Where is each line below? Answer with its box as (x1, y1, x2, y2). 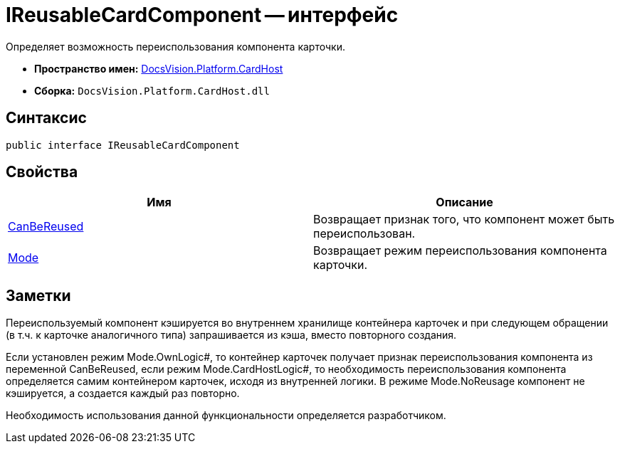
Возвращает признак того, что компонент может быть (313, 212, 615, 227)
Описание (436, 195, 493, 210)
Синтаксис (6, 109, 87, 127)
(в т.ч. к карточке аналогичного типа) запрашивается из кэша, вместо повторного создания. (6, 329, 457, 342)
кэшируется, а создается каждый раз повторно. (6, 387, 240, 400)
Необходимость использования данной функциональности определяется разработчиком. (6, 409, 446, 422)
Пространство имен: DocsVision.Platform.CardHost (34, 62, 283, 75)
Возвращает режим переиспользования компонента (313, 243, 607, 258)
